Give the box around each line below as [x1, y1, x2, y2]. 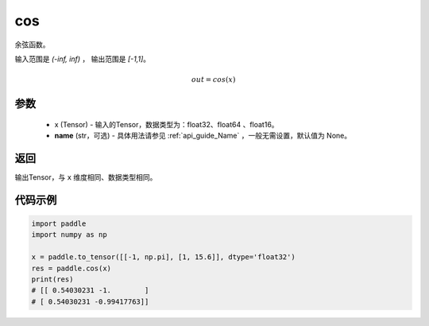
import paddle [31, 219, 87, 228]
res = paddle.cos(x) [31, 263, 111, 273]
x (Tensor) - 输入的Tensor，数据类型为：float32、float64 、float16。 [54, 119, 279, 129]
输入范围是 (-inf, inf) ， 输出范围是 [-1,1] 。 [14, 54, 151, 64]
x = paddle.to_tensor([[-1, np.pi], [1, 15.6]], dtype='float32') [31, 253, 296, 262]
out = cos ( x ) [191, 76, 236, 84]
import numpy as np [31, 231, 107, 239]
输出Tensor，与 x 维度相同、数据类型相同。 [14, 173, 157, 182]
